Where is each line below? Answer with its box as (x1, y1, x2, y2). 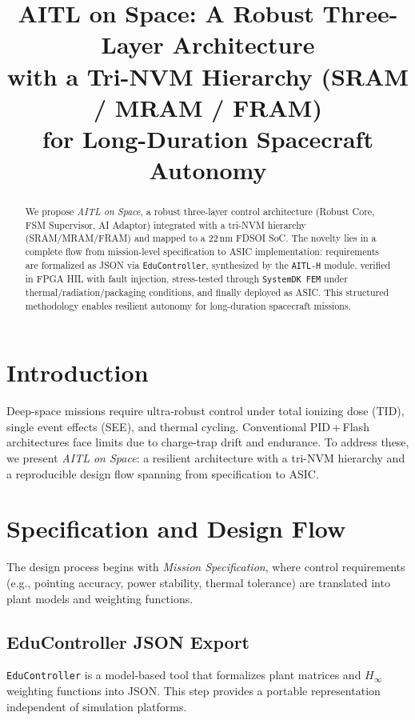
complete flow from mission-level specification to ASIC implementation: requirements (25, 245, 380, 258)
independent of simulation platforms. (6, 698, 187, 714)
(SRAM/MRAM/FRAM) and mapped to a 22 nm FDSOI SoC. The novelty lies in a (25, 231, 377, 245)
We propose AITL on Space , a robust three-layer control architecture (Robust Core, (25, 205, 375, 218)
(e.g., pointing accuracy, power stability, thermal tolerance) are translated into (6, 574, 390, 590)
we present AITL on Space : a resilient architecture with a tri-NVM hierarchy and (6, 450, 405, 466)
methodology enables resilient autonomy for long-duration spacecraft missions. (25, 298, 351, 312)
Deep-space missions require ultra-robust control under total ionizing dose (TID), (6, 402, 405, 419)
